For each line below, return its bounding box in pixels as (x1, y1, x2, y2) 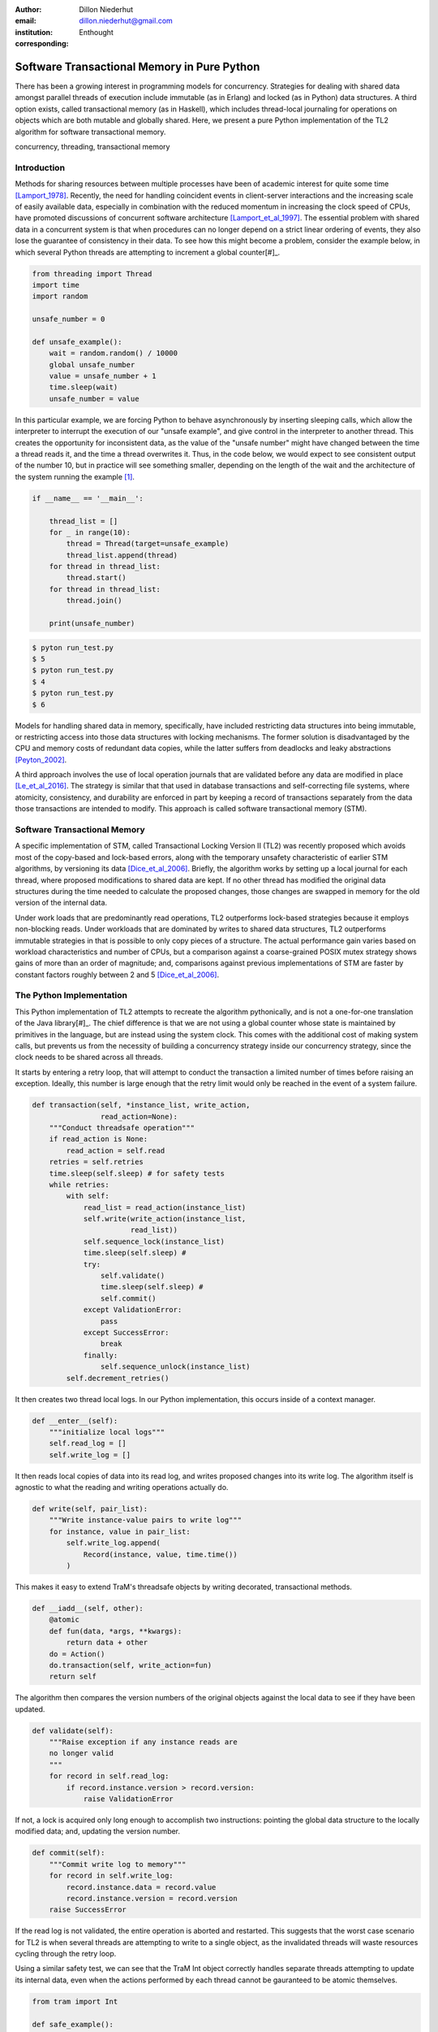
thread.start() (66, 573, 127, 583)
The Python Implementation (15, 990, 127, 1001)
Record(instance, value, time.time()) (83, 1549, 238, 1559)
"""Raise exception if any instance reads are (49, 1738, 238, 1747)
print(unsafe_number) (49, 619, 135, 628)
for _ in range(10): (49, 528, 131, 536)
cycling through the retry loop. (15, 1949, 117, 1959)
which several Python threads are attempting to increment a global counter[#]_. (15, 247, 281, 257)
